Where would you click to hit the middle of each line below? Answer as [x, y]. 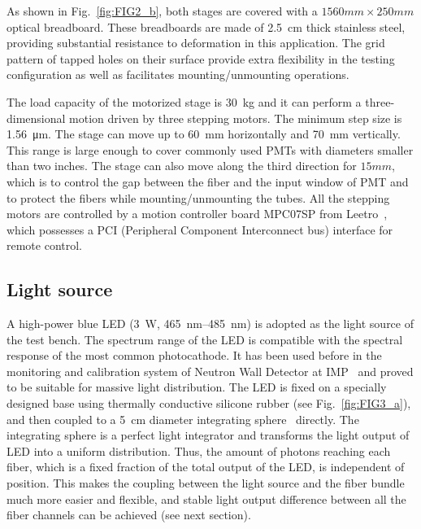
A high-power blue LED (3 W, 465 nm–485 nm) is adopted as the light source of [210, 324]
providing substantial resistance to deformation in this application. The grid [196, 43]
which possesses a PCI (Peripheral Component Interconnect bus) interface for [200, 229]
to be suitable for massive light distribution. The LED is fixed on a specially [197, 387]
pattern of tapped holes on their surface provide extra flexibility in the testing [201, 58]
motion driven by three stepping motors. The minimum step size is [236, 118]
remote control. [45, 245]
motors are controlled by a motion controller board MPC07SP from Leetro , [197, 214]
